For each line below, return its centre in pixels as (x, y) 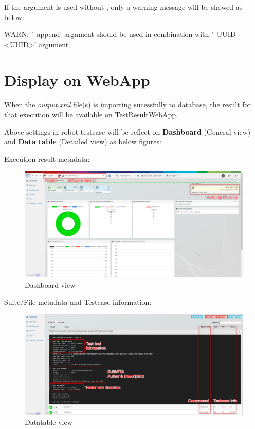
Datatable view (49, 422)
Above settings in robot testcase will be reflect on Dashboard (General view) (128, 131)
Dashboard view (50, 284)
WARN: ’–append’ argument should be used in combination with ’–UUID (120, 34)
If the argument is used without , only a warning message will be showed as (123, 7)
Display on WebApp (77, 79)
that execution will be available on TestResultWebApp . (91, 114)
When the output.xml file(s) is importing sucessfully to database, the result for (128, 104)
